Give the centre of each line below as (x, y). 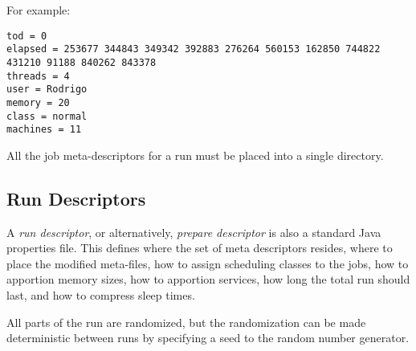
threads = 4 (38, 76)
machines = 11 (44, 130)
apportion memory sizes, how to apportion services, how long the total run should (208, 279)
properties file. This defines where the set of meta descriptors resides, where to (200, 248)
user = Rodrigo (47, 90)
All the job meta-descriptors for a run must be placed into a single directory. (195, 155)
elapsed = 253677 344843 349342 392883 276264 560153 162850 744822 (194, 49)
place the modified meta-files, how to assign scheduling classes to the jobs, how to (208, 263)
